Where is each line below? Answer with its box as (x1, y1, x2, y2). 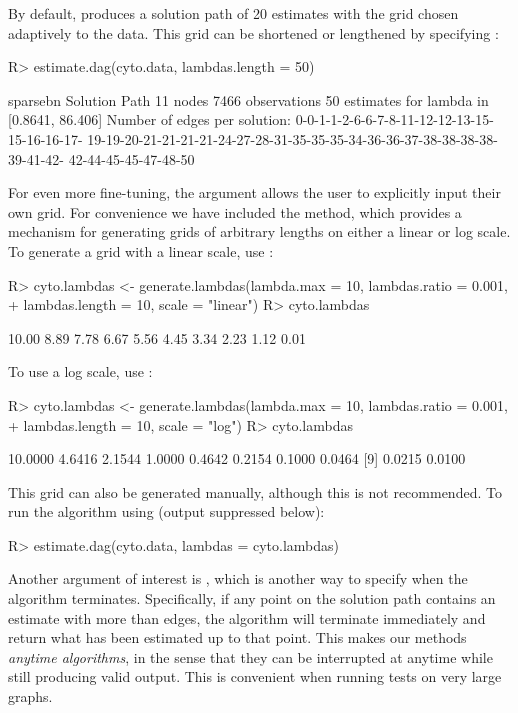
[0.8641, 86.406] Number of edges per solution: (8, 109, 291, 130)
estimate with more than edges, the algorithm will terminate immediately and (8, 607, 486, 628)
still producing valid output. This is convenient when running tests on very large (8, 666, 502, 687)
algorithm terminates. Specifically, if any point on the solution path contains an (8, 588, 496, 609)
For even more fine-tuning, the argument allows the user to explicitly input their (8, 182, 501, 203)
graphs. (8, 686, 53, 707)
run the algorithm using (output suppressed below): (8, 501, 325, 522)
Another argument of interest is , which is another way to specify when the (8, 568, 468, 589)
